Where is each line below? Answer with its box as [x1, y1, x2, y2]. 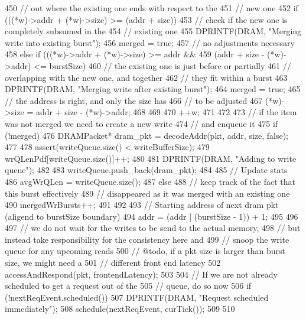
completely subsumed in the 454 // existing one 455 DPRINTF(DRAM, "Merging [5, 25, 302, 37]
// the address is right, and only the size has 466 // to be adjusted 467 [5, 94, 263, 106]
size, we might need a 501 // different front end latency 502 [5, 256, 221, 269]
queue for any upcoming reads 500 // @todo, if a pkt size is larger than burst [5, 245, 285, 257]
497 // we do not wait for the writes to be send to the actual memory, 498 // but [5, 222, 301, 234]
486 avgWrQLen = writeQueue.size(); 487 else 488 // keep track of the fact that [5, 175, 295, 187]
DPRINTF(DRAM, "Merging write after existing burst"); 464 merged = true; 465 [5, 83, 301, 95]
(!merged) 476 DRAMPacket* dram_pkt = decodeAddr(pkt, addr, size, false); [5, 129, 289, 141]
